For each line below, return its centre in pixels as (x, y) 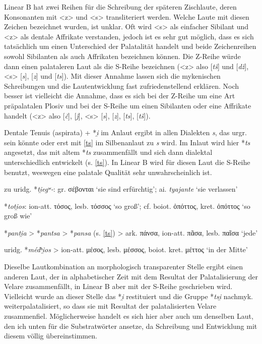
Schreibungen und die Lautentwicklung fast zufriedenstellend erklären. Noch (122, 85)
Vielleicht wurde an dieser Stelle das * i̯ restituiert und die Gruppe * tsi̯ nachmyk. (128, 296)
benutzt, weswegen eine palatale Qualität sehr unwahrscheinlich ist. (108, 172)
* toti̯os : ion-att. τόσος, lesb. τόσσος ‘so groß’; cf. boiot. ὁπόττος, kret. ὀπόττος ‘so (127, 206)
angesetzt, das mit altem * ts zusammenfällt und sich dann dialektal (108, 152)
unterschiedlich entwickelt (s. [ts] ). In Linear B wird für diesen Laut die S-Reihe (127, 162)
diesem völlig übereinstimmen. (51, 336)
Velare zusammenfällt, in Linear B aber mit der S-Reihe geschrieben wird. (118, 286)
